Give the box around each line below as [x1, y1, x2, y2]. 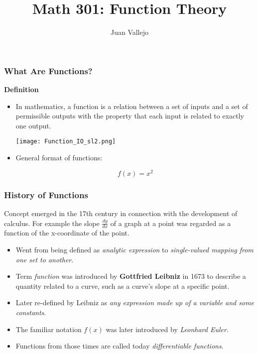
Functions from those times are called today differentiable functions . [15, 341, 224, 351]
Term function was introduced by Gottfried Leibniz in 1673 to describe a [15, 271, 246, 281]
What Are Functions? [4, 64, 93, 77]
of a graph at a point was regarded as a [110, 218, 231, 228]
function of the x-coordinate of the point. [4, 228, 129, 238]
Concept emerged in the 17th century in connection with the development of [4, 208, 238, 218]
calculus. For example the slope [4, 218, 100, 228]
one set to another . [15, 254, 74, 264]
